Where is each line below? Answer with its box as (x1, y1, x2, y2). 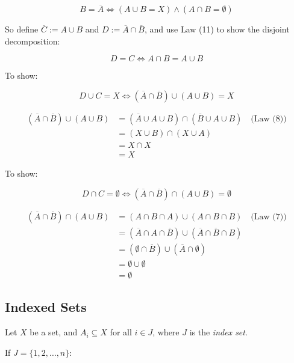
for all (110, 326, 132, 338)
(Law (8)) (251, 115, 287, 124)
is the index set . (189, 326, 248, 338)
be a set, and (30, 326, 78, 338)
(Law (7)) (251, 212, 287, 221)
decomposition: (5, 34, 60, 47)
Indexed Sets (5, 297, 87, 316)
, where (152, 326, 180, 338)
